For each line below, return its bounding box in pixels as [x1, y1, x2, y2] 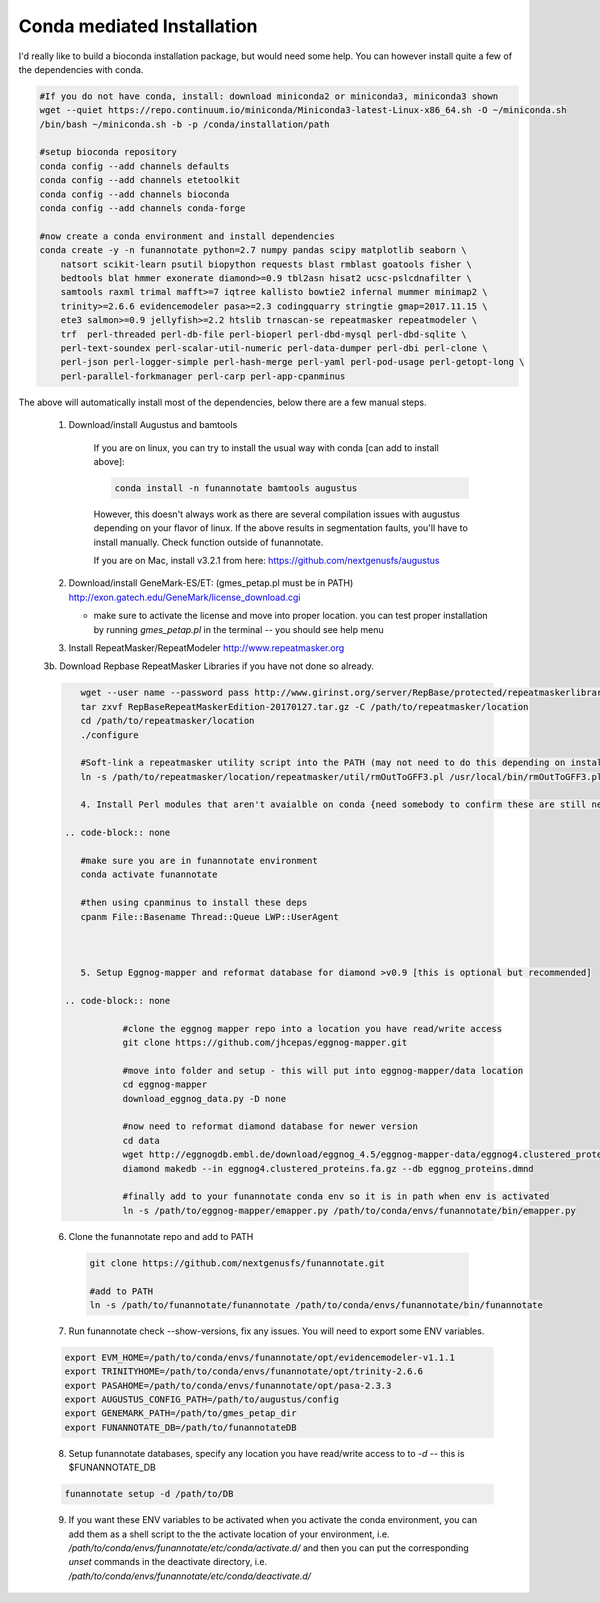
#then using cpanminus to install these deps [80, 897, 308, 909]
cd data [122, 1135, 160, 1146]
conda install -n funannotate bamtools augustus [114, 482, 358, 494]
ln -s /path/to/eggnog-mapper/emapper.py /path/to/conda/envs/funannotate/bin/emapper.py [122, 1205, 577, 1216]
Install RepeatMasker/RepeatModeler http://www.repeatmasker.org [68, 641, 345, 654]
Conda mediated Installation [18, 15, 259, 37]
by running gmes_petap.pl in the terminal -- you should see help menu [93, 623, 384, 635]
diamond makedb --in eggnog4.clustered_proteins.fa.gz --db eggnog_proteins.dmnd [122, 1163, 534, 1174]
